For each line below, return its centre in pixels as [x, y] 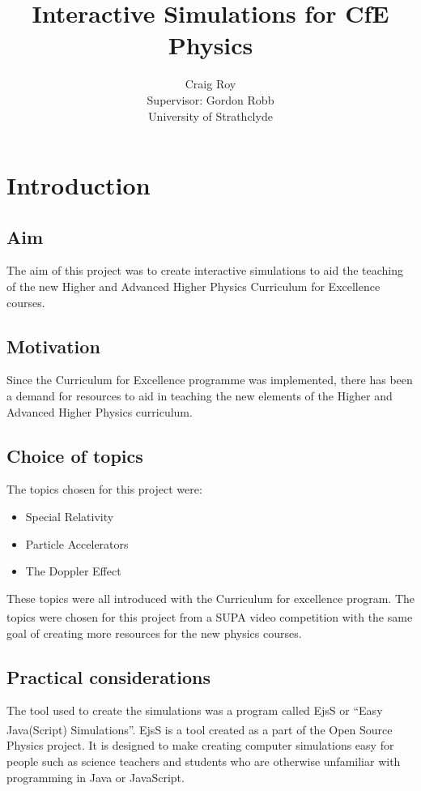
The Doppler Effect [73, 571]
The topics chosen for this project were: [104, 489]
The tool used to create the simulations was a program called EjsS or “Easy [195, 710]
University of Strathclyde [210, 115]
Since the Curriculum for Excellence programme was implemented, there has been [210, 380]
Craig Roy [210, 84]
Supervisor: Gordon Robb [210, 99]
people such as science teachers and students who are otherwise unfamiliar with [204, 761]
